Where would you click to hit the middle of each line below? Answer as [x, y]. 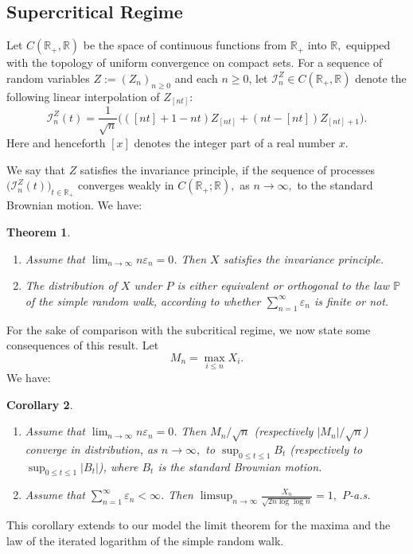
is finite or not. [351, 300]
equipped [368, 45]
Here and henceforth [56, 142]
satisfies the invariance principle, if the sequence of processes [227, 169]
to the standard [335, 185]
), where [118, 466]
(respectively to [326, 449]
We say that [36, 169]
